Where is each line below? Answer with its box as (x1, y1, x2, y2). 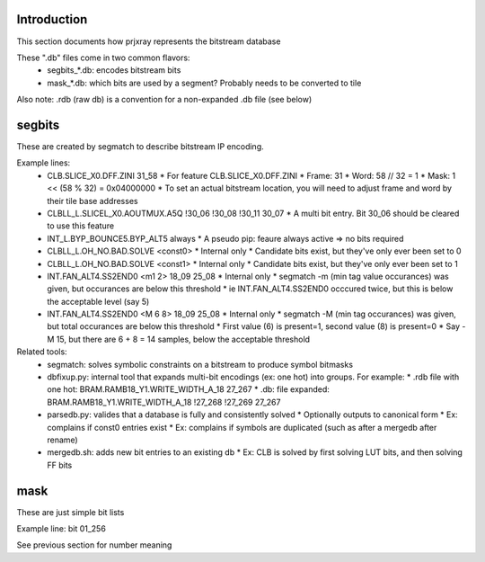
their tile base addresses (47, 195, 138, 206)
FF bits (47, 459, 73, 470)
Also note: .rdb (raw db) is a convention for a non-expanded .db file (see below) (16, 94, 313, 105)
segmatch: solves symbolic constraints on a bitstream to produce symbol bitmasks (47, 359, 354, 370)
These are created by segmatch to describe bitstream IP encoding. (16, 140, 264, 152)
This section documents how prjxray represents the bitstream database (16, 36, 281, 47)
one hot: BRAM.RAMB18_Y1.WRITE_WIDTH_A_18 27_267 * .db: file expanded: (47, 384, 330, 395)
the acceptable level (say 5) (47, 296, 150, 307)
